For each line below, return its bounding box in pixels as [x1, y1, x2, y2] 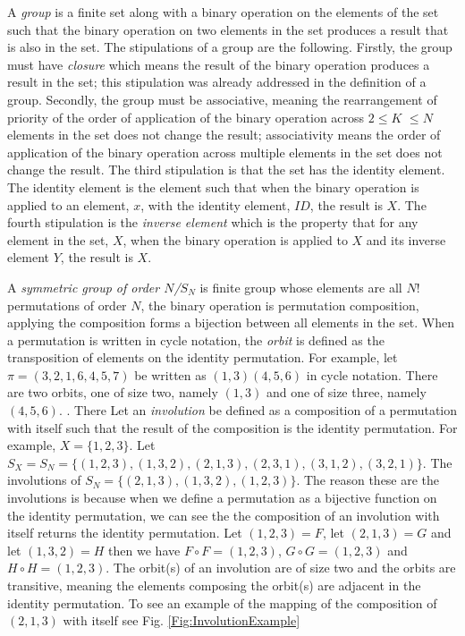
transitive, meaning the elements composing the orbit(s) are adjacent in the [7, 576, 421, 594]
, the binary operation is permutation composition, [140, 295, 419, 314]
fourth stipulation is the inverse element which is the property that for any [7, 213, 418, 232]
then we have [108, 540, 181, 559]
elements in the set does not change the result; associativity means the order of [7, 125, 441, 144]
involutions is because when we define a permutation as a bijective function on [7, 488, 437, 507]
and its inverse [366, 230, 446, 249]
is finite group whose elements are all [199, 277, 402, 296]
